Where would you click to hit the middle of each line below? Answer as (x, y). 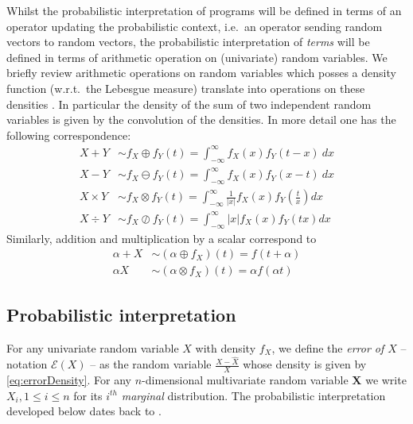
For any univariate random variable (93, 347)
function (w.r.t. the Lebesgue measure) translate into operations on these (186, 88)
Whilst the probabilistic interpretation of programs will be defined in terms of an (204, 10)
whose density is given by (305, 364)
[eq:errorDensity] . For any (69, 380)
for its (88, 395)
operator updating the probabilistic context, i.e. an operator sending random (195, 26)
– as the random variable (151, 364)
